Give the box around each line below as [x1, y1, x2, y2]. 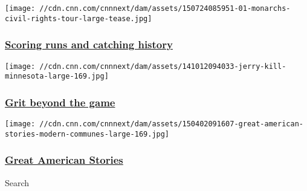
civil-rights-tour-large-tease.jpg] [5, 14, 152, 23]
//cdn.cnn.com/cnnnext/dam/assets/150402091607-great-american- [39, 120, 303, 129]
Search [5, 176, 30, 189]
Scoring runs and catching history [5, 37, 173, 52]
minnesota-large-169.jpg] [5, 72, 109, 81]
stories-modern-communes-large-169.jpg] [5, 129, 170, 138]
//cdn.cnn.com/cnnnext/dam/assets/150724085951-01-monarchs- [39, 4, 291, 13]
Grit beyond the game [5, 94, 115, 109]
